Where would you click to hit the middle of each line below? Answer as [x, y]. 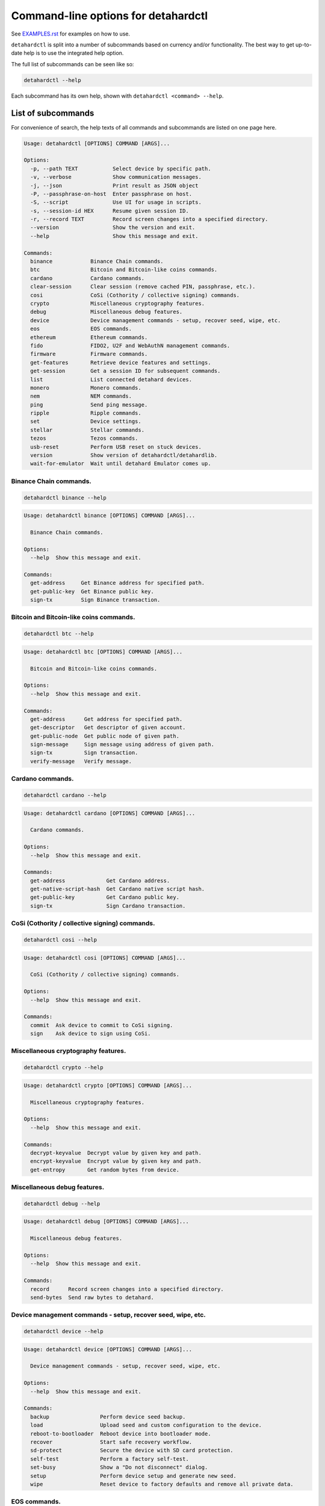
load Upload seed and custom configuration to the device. [146, 1425]
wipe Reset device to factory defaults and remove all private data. [162, 1484]
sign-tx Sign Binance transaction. [95, 600]
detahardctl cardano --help [65, 795]
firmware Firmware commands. [89, 354]
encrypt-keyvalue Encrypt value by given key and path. [116, 1161]
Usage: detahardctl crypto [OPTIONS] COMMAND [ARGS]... [108, 1085]
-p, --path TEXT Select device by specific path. [121, 168]
